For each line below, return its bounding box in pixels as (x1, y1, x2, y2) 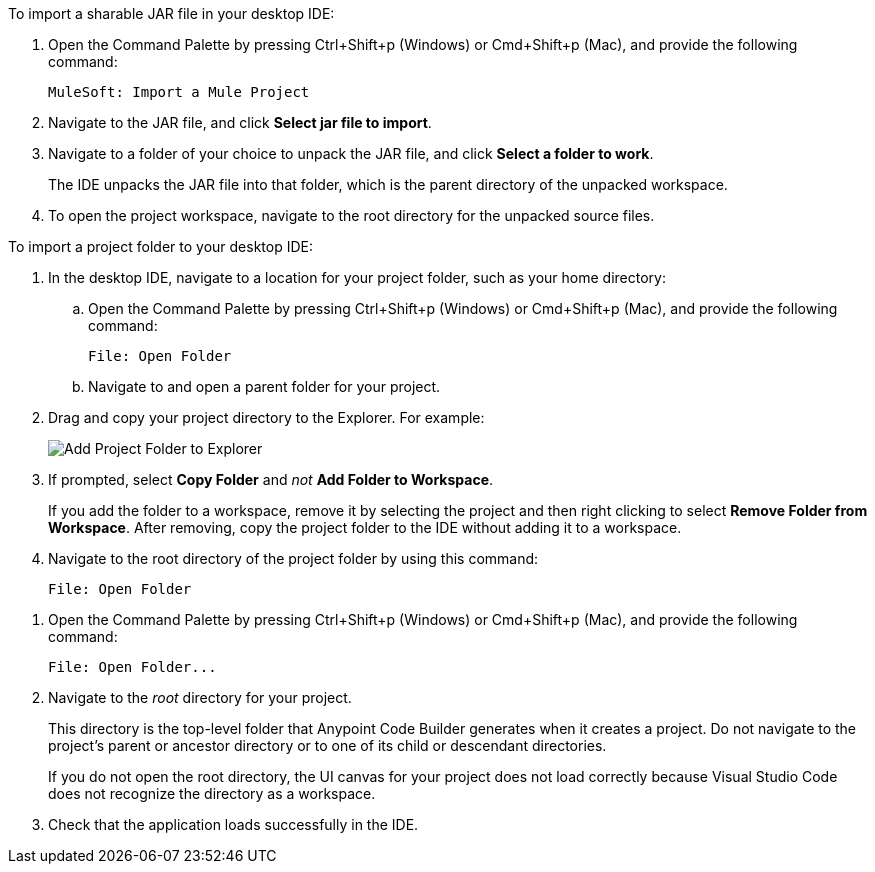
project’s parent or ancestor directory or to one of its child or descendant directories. (48, 737, 607, 754)
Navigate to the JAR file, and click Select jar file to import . (48, 114, 432, 131)
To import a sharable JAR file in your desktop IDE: (8, 5, 335, 22)
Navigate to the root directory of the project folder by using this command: (48, 550, 539, 567)
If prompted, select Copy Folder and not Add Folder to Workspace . (48, 471, 494, 488)
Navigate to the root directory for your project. (48, 689, 352, 706)
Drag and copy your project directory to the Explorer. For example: (48, 409, 485, 426)
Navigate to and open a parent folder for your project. (88, 378, 441, 395)
